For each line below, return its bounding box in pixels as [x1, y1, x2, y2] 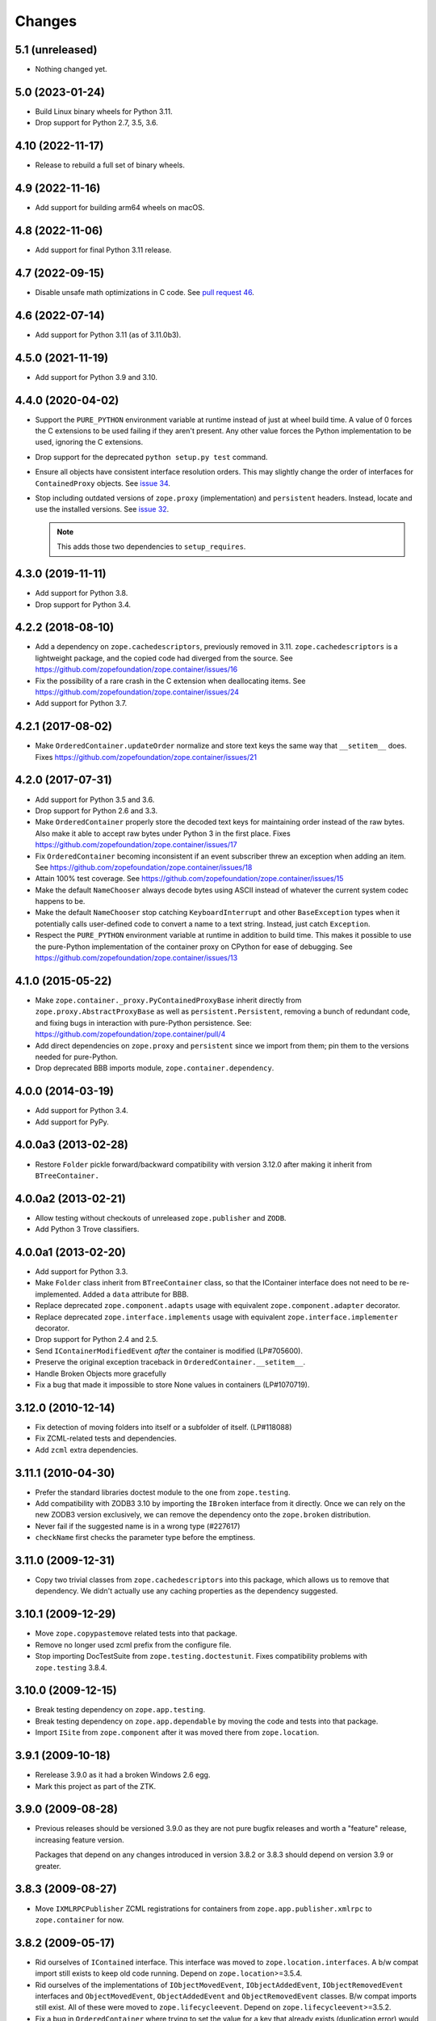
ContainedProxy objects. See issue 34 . [35, 478, 171, 488]
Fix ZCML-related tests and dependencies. [35, 1433, 177, 1443]
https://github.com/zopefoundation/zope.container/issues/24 [35, 687, 240, 697]
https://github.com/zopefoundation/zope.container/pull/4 [35, 1029, 226, 1039]
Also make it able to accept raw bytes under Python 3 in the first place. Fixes [35, 829, 291, 838]
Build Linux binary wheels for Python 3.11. [35, 106, 173, 116]
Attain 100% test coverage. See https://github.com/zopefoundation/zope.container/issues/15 [35, 874, 344, 884]
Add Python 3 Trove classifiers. [35, 1225, 140, 1234]
